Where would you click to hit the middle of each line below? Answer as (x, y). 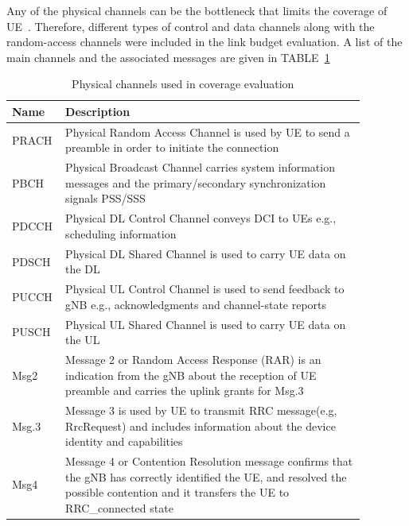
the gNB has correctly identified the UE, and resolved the (206, 476)
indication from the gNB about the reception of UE (191, 375)
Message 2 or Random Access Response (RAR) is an (193, 360)
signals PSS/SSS (105, 198)
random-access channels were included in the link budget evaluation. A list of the (204, 42)
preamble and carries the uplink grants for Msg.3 (185, 391)
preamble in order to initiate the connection (172, 147)
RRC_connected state (119, 507)
